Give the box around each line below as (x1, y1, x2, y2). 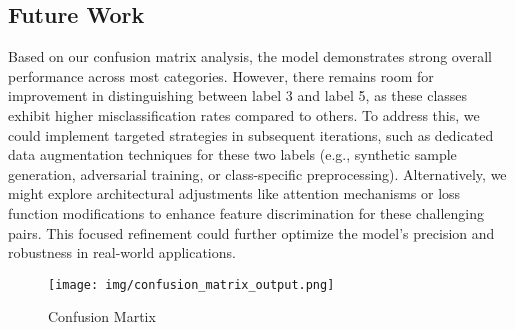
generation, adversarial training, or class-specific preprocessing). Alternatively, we (8, 163, 507, 184)
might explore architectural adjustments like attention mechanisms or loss (8, 183, 461, 204)
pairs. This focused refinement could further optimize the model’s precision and (8, 222, 495, 243)
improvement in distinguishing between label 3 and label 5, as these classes (8, 85, 468, 106)
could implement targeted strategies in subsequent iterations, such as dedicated (8, 124, 494, 145)
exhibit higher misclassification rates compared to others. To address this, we (8, 104, 480, 125)
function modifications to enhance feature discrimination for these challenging (8, 202, 484, 223)
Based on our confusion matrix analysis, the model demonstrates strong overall (8, 46, 492, 67)
